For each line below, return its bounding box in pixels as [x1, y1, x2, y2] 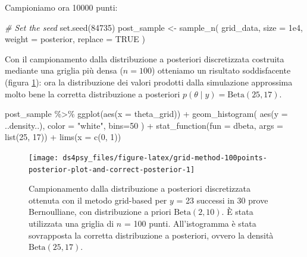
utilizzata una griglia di [29, 217, 114, 230]
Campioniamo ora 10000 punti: [5, 1, 118, 13]
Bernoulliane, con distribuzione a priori [29, 205, 171, 218]
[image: [29, 153, 59, 162]
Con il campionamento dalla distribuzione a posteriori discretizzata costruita [5, 52, 284, 65]
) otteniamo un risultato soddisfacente [151, 64, 291, 77]
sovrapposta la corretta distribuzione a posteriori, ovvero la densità [29, 229, 274, 241]
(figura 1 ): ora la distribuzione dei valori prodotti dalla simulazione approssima [5, 75, 293, 88]
